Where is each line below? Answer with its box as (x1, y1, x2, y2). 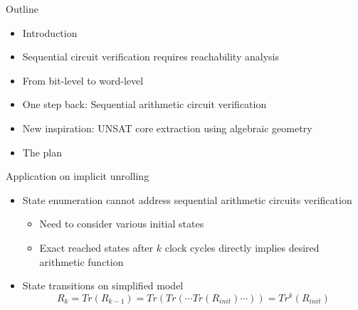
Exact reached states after (39, 240, 154, 255)
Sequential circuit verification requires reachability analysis (22, 49, 279, 64)
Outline (6, 1, 38, 16)
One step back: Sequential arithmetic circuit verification (22, 97, 267, 112)
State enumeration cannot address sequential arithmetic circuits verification (22, 192, 352, 207)
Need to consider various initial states (39, 216, 204, 231)
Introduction (22, 25, 78, 40)
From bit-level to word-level (22, 73, 144, 87)
